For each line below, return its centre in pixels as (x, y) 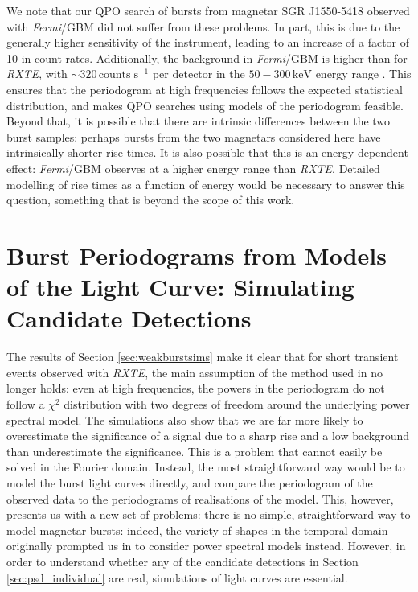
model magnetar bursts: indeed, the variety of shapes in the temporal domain (197, 530)
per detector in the (199, 74)
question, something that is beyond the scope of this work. (151, 200)
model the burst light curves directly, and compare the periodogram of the (190, 482)
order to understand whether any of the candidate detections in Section (182, 561)
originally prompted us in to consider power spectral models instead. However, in (206, 546)
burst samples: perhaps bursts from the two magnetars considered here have (194, 136)
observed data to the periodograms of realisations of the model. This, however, (200, 498)
